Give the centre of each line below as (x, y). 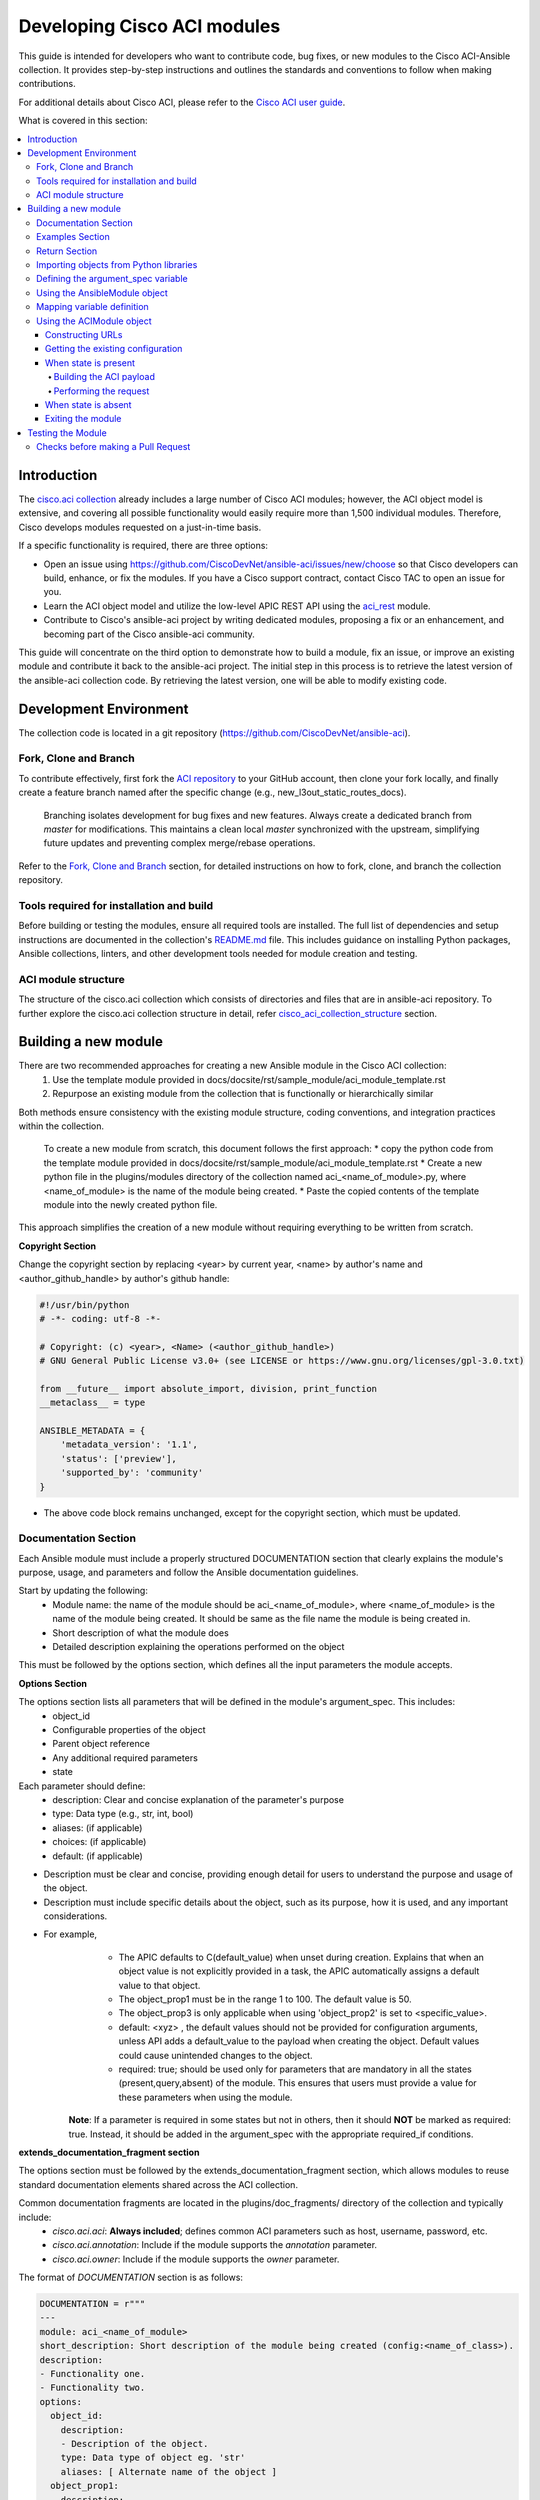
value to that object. (159, 1985)
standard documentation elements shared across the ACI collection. (158, 2184)
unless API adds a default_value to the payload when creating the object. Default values (299, 2041)
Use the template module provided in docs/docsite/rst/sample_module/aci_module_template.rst (249, 1079)
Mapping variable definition (92, 307)
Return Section (67, 251)
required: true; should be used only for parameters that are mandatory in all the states (295, 2069)
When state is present (90, 362)
